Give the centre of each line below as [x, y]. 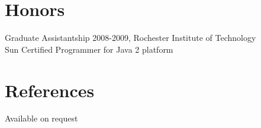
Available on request [41, 118]
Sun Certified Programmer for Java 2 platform [89, 49]
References [50, 90]
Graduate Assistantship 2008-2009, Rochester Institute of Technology [130, 38]
